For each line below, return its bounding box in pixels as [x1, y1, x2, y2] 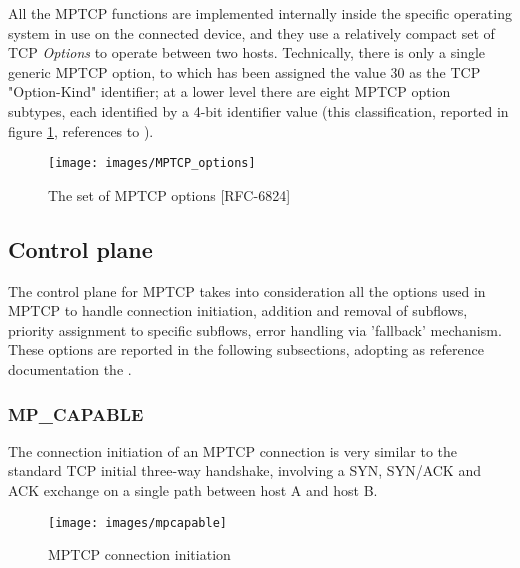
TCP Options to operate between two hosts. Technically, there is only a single [8, 42, 486, 63]
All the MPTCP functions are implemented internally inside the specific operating [8, 3, 512, 23]
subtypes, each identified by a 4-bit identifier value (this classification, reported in [8, 100, 509, 121]
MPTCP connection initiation [48, 544, 231, 565]
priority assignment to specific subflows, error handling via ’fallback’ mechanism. [8, 319, 502, 340]
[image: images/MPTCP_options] [48, 156, 256, 171]
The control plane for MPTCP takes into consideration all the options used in [8, 280, 486, 301]
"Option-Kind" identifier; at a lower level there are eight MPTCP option [8, 81, 451, 102]
